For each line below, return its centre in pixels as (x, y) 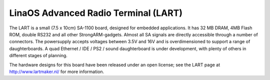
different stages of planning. (38, 56)
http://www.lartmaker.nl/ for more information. (57, 72)
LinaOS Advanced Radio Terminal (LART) (96, 13)
